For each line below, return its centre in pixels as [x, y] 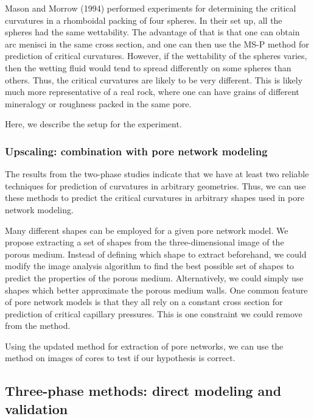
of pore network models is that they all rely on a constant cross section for [144, 302]
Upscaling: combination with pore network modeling [136, 151]
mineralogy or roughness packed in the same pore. [98, 103]
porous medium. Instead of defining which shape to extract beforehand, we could [156, 254]
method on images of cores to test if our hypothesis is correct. [120, 358]
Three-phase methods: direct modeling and [143, 391]
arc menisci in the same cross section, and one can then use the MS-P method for [157, 44]
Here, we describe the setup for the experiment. [93, 124]
